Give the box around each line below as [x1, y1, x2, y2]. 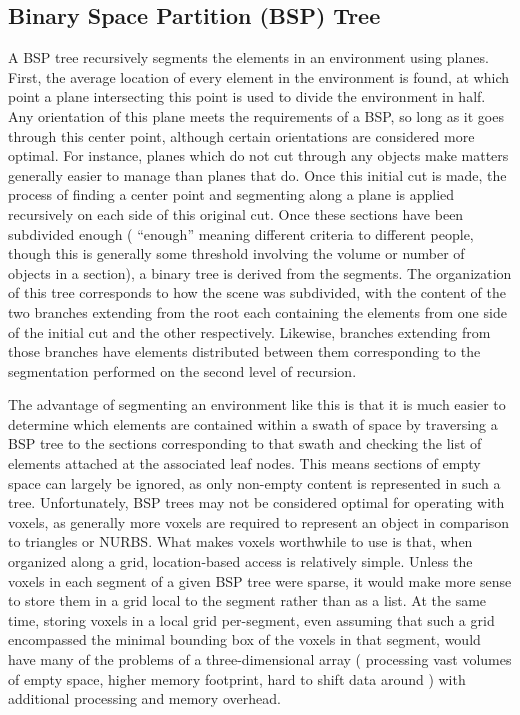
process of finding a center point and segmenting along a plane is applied [8, 184, 455, 205]
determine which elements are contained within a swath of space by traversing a [8, 413, 498, 434]
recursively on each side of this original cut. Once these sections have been [8, 203, 464, 224]
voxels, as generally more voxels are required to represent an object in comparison [8, 511, 510, 532]
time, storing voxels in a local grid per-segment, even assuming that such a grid [8, 609, 495, 630]
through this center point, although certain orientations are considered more [8, 125, 475, 146]
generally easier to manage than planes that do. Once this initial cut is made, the [8, 164, 507, 185]
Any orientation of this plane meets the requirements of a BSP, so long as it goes [8, 105, 504, 126]
